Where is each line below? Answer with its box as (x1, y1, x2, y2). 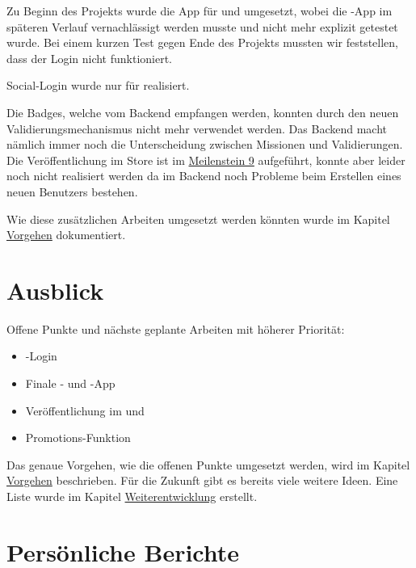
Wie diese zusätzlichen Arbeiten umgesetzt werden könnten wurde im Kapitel (6, 210, 390, 227)
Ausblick (6, 273, 104, 306)
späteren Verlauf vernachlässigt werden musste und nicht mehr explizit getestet (6, 18, 398, 35)
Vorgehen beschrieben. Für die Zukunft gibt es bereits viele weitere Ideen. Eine (6, 472, 398, 489)
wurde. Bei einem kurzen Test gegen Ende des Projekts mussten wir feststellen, (6, 34, 399, 51)
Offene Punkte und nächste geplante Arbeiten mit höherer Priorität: (6, 320, 345, 337)
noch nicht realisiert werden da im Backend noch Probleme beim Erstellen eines (6, 167, 401, 184)
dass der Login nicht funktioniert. (6, 49, 173, 66)
